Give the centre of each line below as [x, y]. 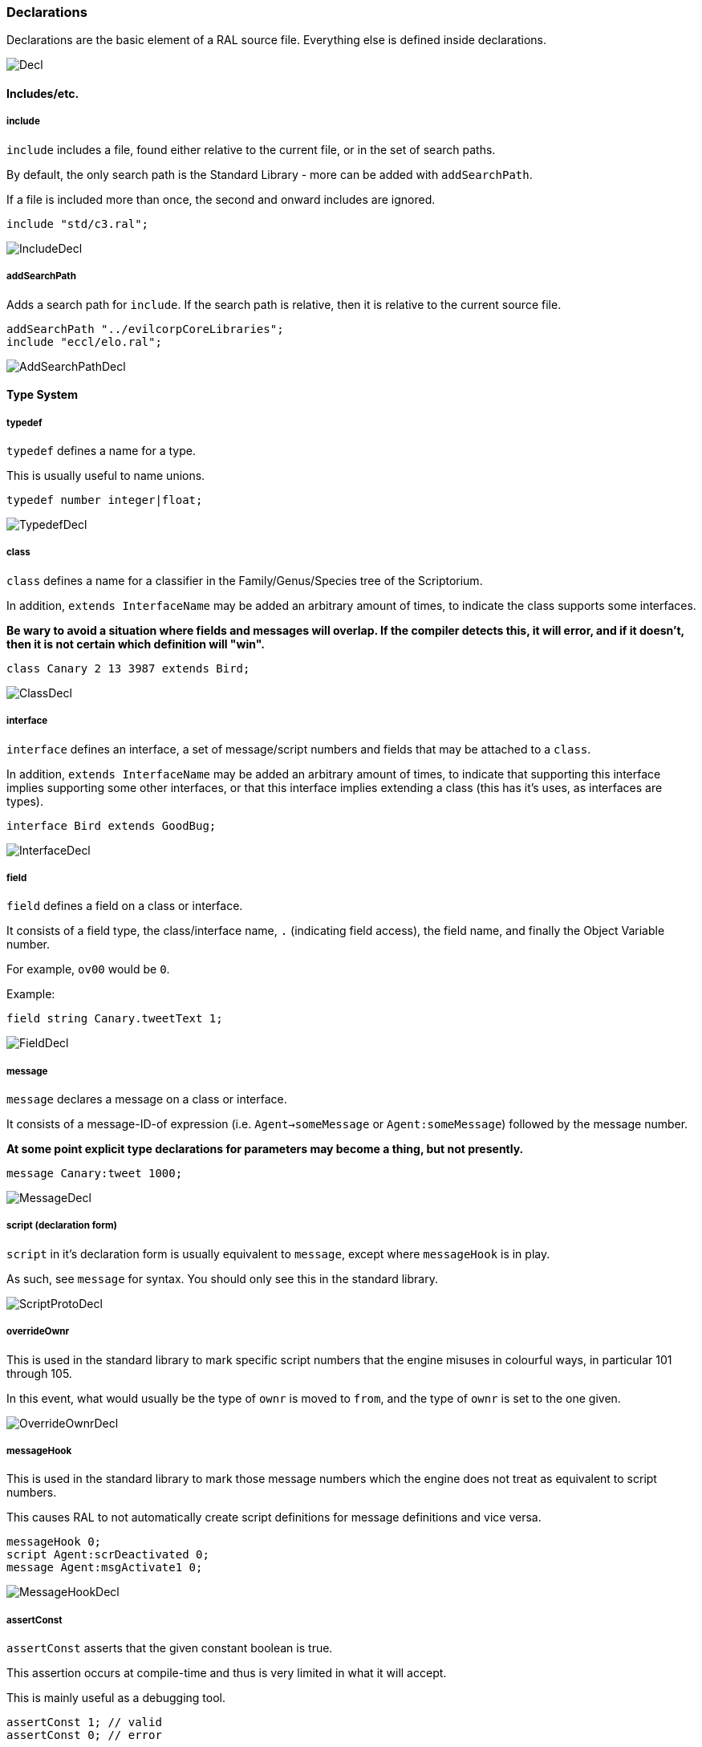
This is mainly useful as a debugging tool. [116, 1698]
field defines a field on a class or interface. [125, 906]
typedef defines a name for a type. [101, 450]
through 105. [39, 1373]
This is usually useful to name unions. [106, 475]
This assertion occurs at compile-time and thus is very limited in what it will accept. [227, 1673]
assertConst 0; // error [84, 1735]
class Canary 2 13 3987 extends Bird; [128, 668]
